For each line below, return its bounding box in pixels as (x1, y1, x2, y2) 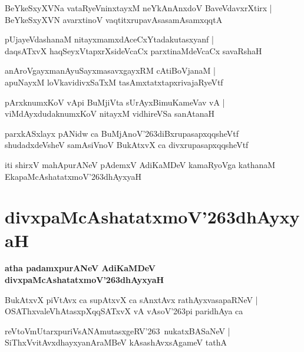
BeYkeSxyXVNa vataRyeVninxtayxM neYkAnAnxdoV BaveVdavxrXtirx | (5, 2, 272, 14)
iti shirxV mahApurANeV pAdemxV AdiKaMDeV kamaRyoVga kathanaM (5, 158, 276, 170)
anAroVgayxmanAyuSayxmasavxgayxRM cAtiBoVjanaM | (5, 64, 216, 77)
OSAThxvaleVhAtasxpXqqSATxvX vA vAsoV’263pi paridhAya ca (5, 305, 243, 317)
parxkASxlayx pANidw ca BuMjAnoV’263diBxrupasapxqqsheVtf (5, 127, 239, 139)
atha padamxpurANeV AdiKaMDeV (5, 262, 156, 274)
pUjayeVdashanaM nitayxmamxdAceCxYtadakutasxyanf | (5, 33, 214, 45)
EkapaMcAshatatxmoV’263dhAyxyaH (5, 170, 142, 182)
